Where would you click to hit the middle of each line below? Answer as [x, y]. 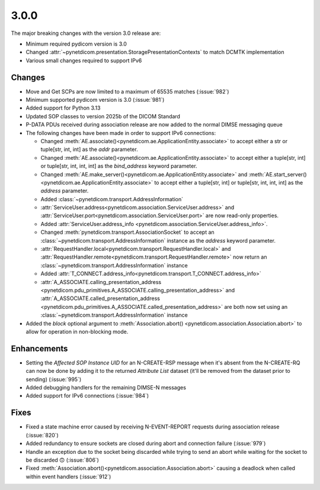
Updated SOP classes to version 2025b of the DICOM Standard [103, 116]
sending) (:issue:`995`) [54, 379]
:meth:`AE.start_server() [278, 174]
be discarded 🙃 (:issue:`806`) [62, 460]
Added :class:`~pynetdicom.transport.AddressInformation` [112, 199]
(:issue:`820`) [42, 435]
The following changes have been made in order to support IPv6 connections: [121, 133]
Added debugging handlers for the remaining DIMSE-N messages [106, 388]
